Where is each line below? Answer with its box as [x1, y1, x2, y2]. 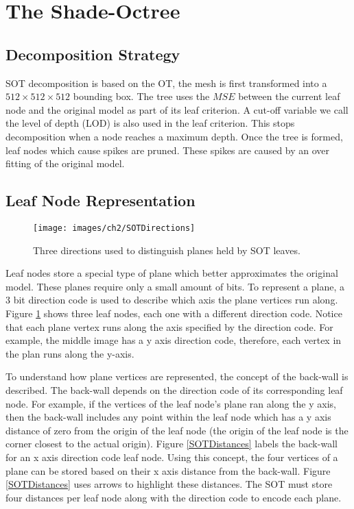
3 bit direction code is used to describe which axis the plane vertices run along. [5, 293, 338, 307]
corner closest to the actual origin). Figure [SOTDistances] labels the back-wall [5, 436, 338, 451]
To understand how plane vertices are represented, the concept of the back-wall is [5, 369, 349, 384]
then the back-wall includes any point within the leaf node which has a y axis [5, 410, 331, 424]
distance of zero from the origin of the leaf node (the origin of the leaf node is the [5, 423, 349, 437]
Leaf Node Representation [5, 190, 196, 211]
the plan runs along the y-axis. [5, 346, 134, 360]
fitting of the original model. [5, 156, 125, 171]
